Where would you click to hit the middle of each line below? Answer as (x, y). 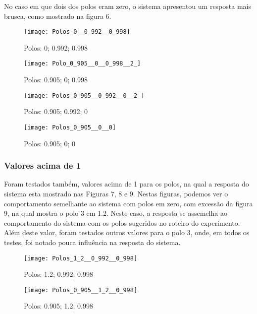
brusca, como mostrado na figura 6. (58, 16)
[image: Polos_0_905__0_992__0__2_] (84, 95)
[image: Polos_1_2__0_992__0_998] (81, 258)
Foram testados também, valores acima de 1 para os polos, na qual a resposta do (127, 184)
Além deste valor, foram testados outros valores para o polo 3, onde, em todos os (127, 232)
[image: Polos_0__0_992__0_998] (77, 32)
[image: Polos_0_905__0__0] (70, 127)
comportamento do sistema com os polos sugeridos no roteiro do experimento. (122, 222)
